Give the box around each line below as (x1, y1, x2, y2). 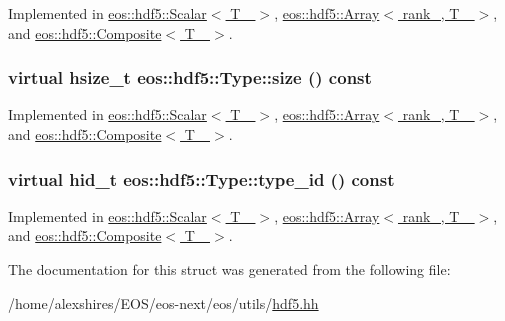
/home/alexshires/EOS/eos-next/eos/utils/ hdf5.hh (8, 292, 319, 313)
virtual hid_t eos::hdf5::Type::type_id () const (8, 166, 395, 191)
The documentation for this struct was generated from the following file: (8, 259, 451, 279)
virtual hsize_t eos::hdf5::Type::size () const (8, 65, 372, 90)
